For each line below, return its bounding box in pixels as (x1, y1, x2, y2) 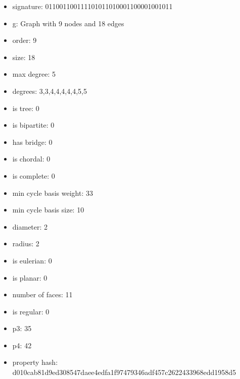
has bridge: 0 (12, 136, 53, 147)
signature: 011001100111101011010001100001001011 (12, 1, 173, 11)
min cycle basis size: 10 (12, 204, 84, 215)
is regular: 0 (12, 306, 50, 316)
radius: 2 (12, 238, 39, 249)
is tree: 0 (12, 102, 39, 113)
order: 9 (12, 35, 37, 45)
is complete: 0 (12, 170, 55, 181)
